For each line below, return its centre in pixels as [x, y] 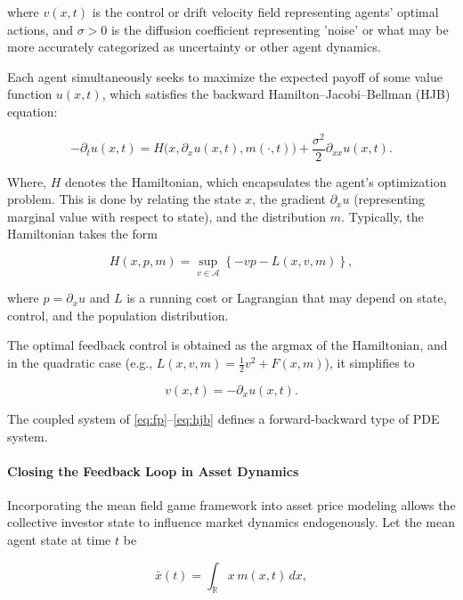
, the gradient [289, 199]
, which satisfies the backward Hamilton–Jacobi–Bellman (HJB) [276, 94]
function [30, 94]
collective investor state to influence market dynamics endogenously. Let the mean [231, 522]
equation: [32, 111]
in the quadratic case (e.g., [80, 363]
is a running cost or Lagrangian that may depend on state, [287, 298]
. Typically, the [382, 216]
